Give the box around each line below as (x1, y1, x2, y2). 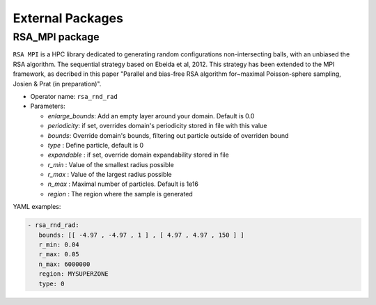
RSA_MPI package (13, 31, 100, 43)
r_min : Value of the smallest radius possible (47, 160, 174, 169)
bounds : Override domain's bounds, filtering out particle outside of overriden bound (47, 131, 289, 139)
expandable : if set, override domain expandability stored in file (47, 150, 229, 159)
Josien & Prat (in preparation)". (13, 79, 102, 88)
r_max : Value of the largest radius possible (47, 171, 172, 179)
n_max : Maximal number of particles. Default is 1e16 (47, 180, 198, 188)
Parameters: (30, 102, 65, 111)
